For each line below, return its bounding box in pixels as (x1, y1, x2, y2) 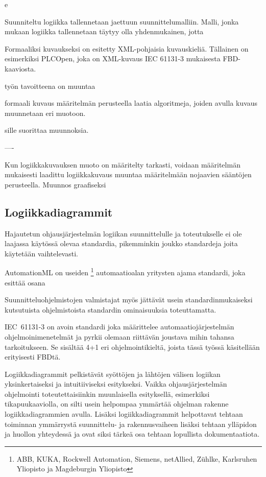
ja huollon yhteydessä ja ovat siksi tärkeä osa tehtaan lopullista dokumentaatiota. (5, 428, 260, 439)
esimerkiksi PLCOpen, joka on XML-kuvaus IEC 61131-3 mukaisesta (5, 53, 221, 64)
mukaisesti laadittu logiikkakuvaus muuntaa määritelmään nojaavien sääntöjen (5, 169, 252, 180)
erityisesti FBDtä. (5, 351, 61, 362)
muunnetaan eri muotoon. (5, 107, 86, 118)
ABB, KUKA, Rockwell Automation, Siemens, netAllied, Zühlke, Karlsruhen (16, 453, 257, 464)
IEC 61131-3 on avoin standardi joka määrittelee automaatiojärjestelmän (5, 321, 234, 332)
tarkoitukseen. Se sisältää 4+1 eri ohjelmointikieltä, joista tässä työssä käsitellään (5, 341, 260, 352)
